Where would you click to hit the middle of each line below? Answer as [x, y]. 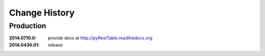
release [55, 45]
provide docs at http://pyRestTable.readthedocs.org [100, 38]
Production [27, 26]
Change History [42, 13]
